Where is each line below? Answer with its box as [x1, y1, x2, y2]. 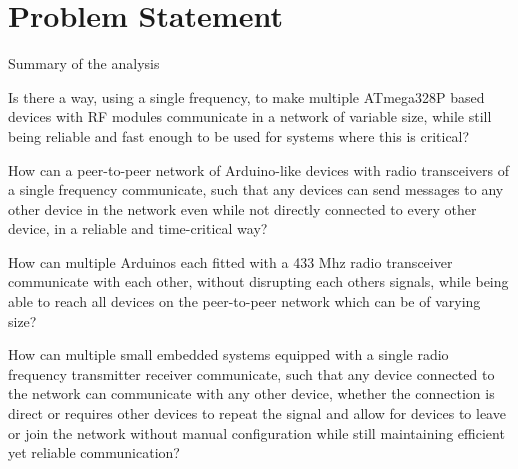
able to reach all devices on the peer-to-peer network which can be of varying [8, 291, 481, 312]
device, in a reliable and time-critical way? [8, 218, 268, 239]
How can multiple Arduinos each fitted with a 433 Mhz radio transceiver [8, 251, 453, 272]
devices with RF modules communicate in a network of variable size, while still [8, 106, 492, 127]
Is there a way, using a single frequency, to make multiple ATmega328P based [8, 86, 485, 107]
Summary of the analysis [8, 53, 160, 74]
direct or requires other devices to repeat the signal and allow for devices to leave [8, 403, 506, 424]
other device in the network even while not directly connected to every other [8, 198, 477, 219]
